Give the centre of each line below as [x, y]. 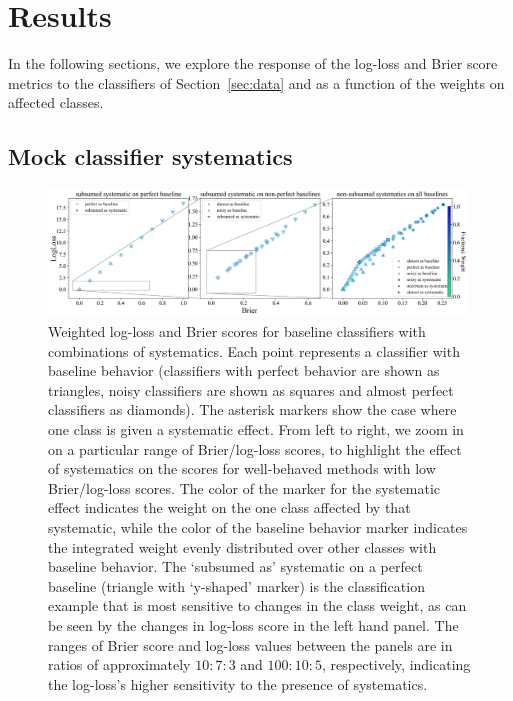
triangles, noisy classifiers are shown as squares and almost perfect [251, 389]
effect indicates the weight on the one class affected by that [229, 507]
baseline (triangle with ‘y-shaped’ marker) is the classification [236, 585]
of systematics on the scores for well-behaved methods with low [242, 468]
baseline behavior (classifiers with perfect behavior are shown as [244, 370]
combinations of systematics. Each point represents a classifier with [254, 350]
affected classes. [56, 102]
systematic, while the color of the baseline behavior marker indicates [258, 526]
